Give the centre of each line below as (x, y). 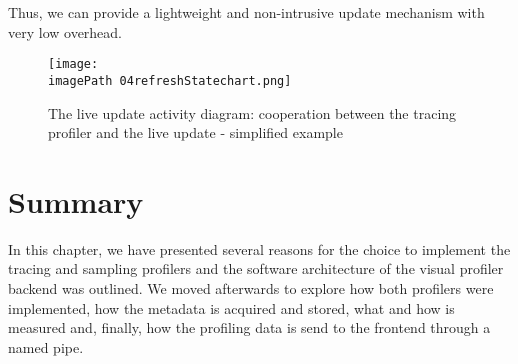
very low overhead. (65, 31)
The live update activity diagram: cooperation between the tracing (252, 112)
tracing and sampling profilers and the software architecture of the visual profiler (256, 268)
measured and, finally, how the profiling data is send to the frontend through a (249, 327)
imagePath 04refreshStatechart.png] (170, 80)
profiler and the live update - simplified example (195, 132)
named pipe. (46, 346)
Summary (76, 200)
